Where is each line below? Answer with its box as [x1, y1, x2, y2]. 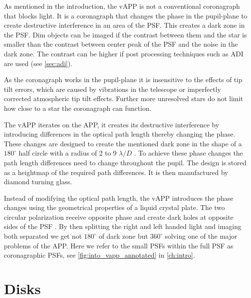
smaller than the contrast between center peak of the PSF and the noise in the [4, 39, 238, 49]
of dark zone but [99, 231, 148, 241]
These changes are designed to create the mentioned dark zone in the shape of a [4, 138, 242, 148]
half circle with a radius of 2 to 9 [18, 148, 117, 158]
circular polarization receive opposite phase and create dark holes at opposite [4, 211, 234, 222]
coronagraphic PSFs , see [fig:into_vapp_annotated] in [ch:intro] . [4, 250, 195, 260]
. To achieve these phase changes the [134, 148, 243, 158]
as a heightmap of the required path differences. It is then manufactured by [4, 167, 228, 177]
